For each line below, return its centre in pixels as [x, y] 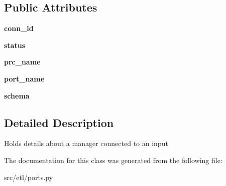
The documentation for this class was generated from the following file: [113, 160]
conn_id [19, 28]
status [15, 45]
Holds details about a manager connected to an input [86, 143]
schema [17, 95]
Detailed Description [59, 122]
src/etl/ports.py [29, 177]
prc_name [22, 62]
